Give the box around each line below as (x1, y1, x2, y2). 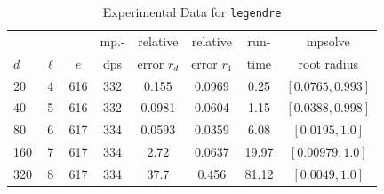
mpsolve (306, 31, 350, 50)
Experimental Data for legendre (102, 3, 282, 20)
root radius (298, 53, 358, 72)
